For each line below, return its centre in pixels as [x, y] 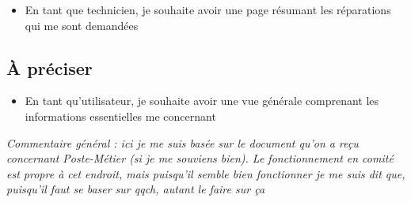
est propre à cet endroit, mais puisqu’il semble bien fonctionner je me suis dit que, [206, 173]
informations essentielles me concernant [120, 116]
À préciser [49, 67]
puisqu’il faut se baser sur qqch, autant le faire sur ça [136, 189]
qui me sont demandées [82, 25]
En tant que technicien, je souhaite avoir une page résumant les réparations [208, 9]
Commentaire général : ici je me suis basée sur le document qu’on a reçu [183, 142]
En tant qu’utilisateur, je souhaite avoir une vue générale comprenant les [202, 101]
